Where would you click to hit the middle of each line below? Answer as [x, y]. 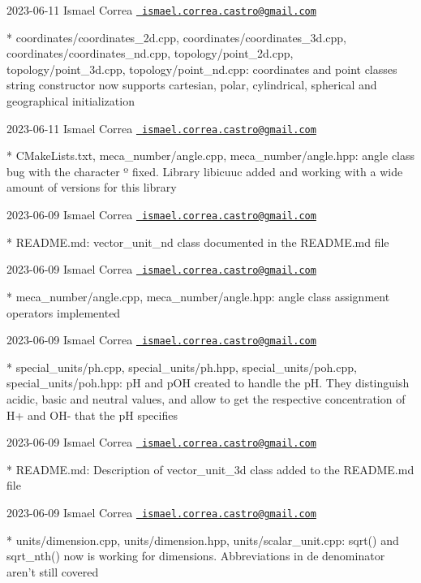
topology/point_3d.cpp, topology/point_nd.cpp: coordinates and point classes [202, 69]
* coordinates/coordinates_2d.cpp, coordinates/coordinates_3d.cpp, [176, 37]
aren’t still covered [53, 571]
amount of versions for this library [92, 187]
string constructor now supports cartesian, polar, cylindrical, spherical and [192, 85]
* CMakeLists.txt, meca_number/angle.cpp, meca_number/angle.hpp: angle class [211, 155]
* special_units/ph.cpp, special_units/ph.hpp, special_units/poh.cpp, [182, 367]
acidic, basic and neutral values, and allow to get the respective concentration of [206, 399]
